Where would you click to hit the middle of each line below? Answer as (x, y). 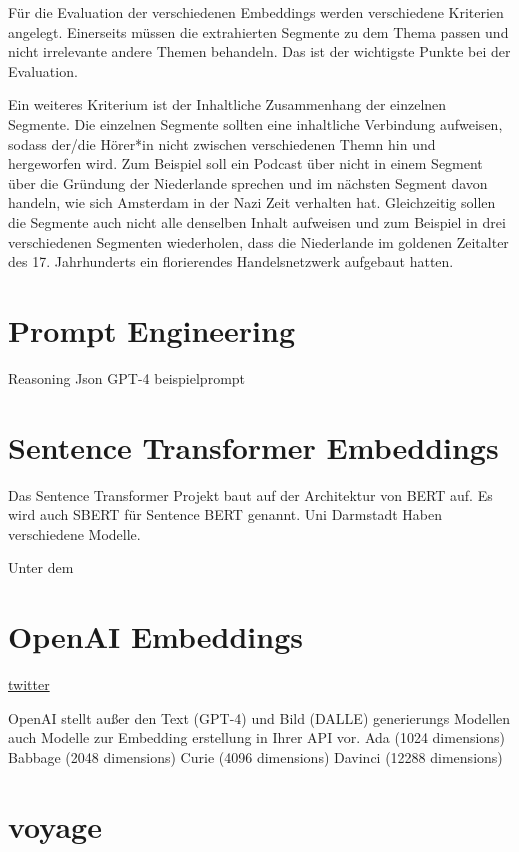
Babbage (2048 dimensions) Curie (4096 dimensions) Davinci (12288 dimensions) (255, 756)
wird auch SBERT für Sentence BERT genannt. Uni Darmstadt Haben (225, 514)
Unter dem (41, 567)
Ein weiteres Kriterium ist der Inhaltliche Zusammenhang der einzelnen (227, 104)
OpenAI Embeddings (155, 636)
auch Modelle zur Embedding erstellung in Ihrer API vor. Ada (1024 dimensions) (257, 737)
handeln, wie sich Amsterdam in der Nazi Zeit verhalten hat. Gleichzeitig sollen (252, 202)
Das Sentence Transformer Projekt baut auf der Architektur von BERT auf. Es (250, 494)
